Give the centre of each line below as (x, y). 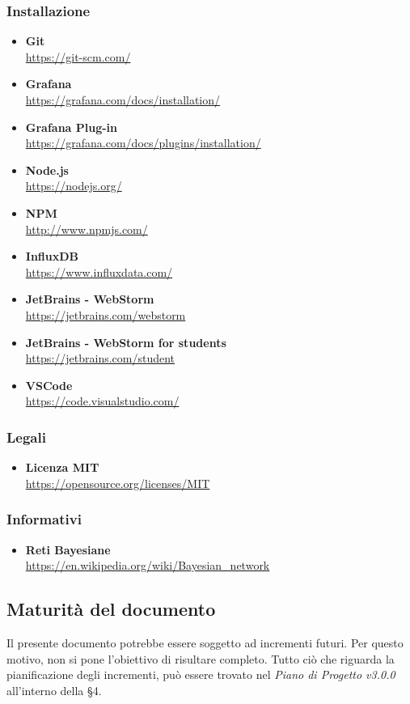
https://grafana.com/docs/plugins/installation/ (143, 143)
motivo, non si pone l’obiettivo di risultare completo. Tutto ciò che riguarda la (201, 658)
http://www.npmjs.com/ (87, 229)
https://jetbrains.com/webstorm (106, 314)
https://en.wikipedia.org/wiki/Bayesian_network (148, 565)
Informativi (44, 519)
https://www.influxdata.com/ (99, 271)
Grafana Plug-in (72, 127)
